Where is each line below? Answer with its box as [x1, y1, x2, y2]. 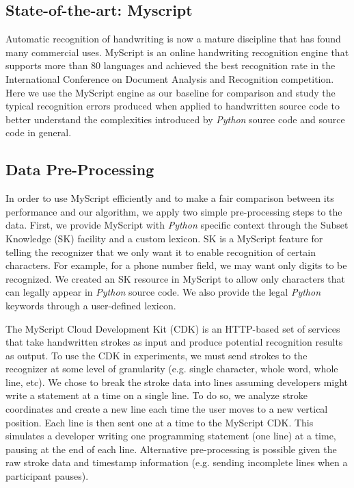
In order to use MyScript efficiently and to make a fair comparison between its [5, 191, 334, 205]
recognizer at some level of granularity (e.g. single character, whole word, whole [5, 361, 338, 376]
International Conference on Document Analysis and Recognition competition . [5, 71, 334, 86]
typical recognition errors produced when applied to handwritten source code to [5, 99, 340, 113]
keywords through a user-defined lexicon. [5, 298, 176, 312]
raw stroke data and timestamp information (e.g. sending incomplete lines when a [5, 455, 348, 470]
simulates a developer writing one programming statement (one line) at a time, [5, 428, 336, 443]
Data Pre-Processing [5, 159, 154, 180]
